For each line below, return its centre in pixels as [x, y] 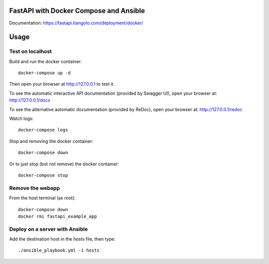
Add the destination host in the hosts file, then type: [62, 239]
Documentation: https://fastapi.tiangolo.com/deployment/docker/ [76, 23]
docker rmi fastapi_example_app [58, 216]
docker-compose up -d [44, 73]
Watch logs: [21, 119]
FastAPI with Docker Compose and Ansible [77, 11]
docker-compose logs [43, 130]
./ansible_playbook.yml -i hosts [59, 251]
